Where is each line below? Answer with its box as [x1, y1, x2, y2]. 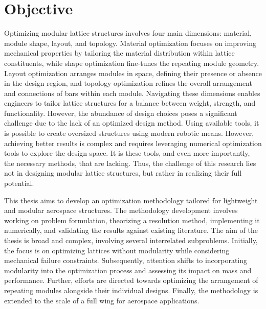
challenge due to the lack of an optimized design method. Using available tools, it [4, 117, 259, 128]
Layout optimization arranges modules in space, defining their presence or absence [4, 67, 262, 78]
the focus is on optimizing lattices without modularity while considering [4, 245, 230, 255]
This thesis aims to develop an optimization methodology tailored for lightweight [4, 195, 258, 205]
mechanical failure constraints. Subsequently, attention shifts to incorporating [4, 255, 248, 266]
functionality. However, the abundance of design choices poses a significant [4, 107, 237, 118]
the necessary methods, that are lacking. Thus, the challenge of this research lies [4, 157, 256, 168]
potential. [4, 178, 34, 188]
